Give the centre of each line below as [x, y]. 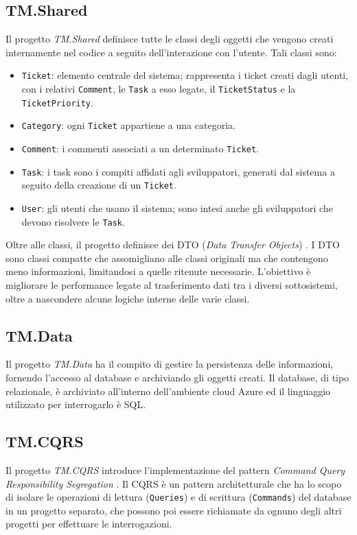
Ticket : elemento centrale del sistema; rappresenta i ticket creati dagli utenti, [185, 75]
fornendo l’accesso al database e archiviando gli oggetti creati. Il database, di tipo [177, 378]
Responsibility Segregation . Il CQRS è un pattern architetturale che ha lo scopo [174, 483]
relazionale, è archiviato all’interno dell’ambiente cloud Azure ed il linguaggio [168, 391]
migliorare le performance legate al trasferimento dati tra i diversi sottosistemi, [172, 285]
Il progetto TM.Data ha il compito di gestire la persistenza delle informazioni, [170, 364]
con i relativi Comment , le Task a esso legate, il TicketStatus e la [159, 89]
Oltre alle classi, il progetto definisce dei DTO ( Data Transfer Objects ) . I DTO [173, 245]
